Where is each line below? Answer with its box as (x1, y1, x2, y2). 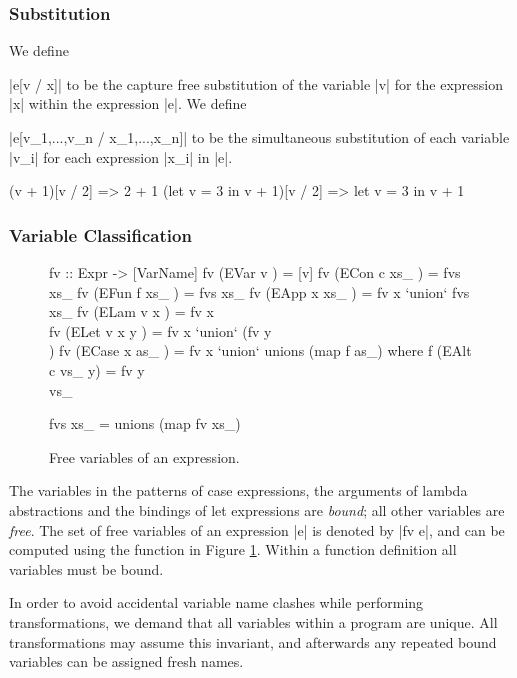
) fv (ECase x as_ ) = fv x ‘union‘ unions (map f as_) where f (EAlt (49, 340, 472, 361)
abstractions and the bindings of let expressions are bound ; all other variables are (9, 499, 505, 520)
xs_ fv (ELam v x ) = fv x (49, 301, 214, 322)
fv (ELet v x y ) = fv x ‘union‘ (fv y (49, 320, 272, 341)
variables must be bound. (9, 558, 164, 579)
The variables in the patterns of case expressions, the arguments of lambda (9, 480, 468, 501)
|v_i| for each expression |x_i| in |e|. (9, 146, 233, 167)
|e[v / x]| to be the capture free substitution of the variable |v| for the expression (9, 73, 504, 94)
